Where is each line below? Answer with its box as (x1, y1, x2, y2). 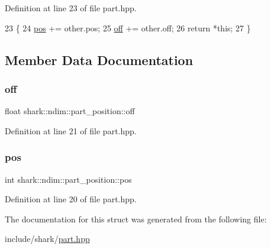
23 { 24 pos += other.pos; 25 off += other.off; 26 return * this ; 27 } (5, 21, 251, 34)
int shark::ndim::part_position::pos (5, 173, 132, 185)
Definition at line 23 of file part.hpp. (5, 2, 137, 14)
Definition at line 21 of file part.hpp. (5, 124, 137, 137)
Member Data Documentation (5, 50, 193, 69)
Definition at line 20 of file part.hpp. (5, 193, 137, 205)
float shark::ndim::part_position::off (5, 105, 135, 117)
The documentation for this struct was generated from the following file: (5, 212, 267, 225)
